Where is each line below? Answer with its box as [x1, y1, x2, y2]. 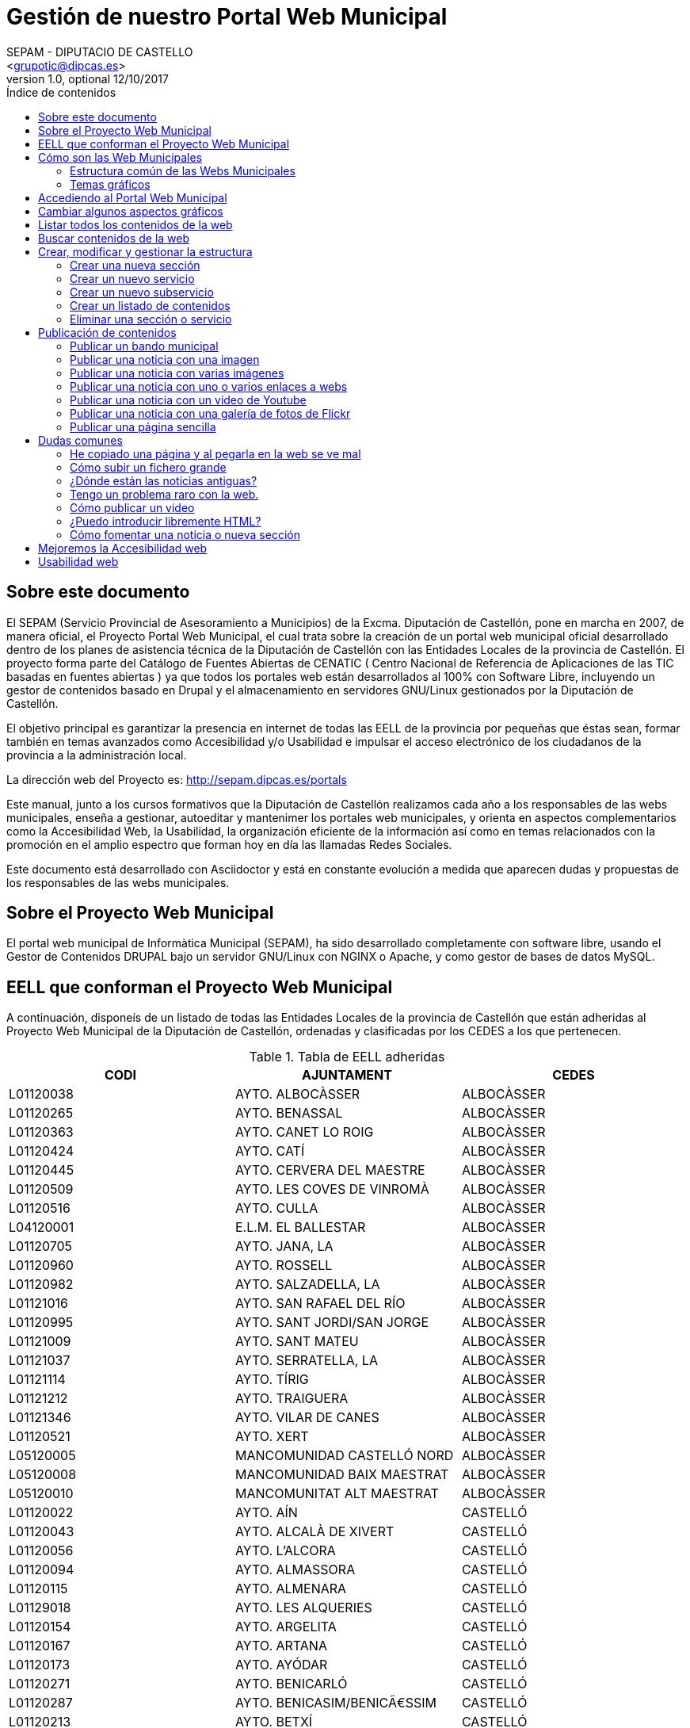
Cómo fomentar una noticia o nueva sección [70, 527, 300, 541]
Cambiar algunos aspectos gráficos [38, 204, 223, 218]
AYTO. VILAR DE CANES [234, 1409, 379, 1426]
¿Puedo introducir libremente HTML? [70, 514, 261, 528]
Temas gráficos [70, 177, 151, 191]
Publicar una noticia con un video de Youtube [70, 392, 307, 407]
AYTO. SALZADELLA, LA [234, 1276, 380, 1293]
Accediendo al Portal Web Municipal [38, 190, 227, 205]
